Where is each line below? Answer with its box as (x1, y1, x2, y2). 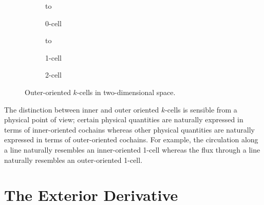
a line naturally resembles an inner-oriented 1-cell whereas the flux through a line (4, 144, 260, 155)
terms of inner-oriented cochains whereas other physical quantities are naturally (4, 124, 255, 135)
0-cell (45, 17, 62, 28)
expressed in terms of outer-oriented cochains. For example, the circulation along (4, 134, 258, 145)
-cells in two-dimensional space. (77, 86, 176, 97)
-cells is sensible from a (165, 104, 237, 115)
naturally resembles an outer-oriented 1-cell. (4, 154, 143, 165)
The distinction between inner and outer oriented (4, 104, 159, 115)
